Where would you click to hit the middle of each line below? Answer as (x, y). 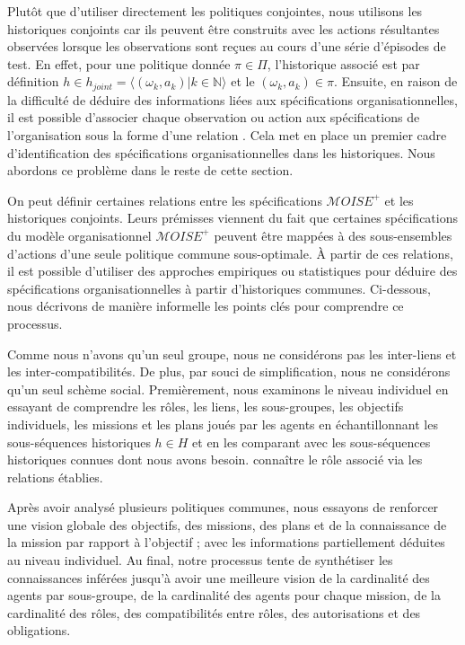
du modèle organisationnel (79, 235)
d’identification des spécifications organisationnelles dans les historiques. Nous (221, 152)
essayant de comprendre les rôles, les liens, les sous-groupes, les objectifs (206, 406)
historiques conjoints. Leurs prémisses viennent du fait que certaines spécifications (232, 218)
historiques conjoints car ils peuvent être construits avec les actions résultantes (224, 28)
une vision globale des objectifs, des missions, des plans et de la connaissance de (227, 524)
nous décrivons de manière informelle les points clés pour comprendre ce (206, 306)
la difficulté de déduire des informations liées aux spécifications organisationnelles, (232, 99)
